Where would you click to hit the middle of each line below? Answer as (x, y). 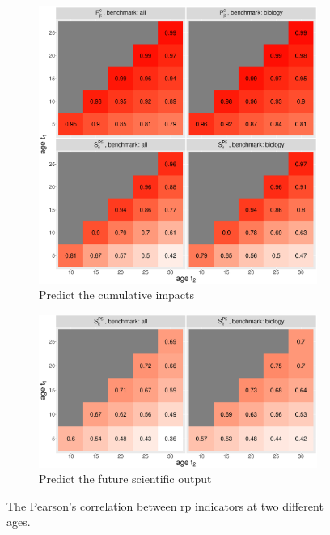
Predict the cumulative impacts (117, 295)
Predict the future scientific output (125, 479)
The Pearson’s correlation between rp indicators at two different (165, 505)
